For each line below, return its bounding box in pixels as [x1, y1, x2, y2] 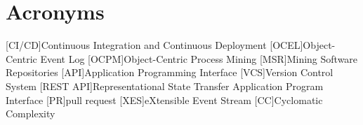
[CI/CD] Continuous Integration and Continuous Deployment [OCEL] [6, 38, 303, 52]
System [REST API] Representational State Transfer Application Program [6, 78, 324, 93]
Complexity [6, 106, 55, 121]
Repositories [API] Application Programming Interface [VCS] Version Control [6, 65, 334, 80]
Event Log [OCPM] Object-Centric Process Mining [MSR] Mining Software [40, 51, 358, 66]
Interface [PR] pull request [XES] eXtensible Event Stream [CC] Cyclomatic [6, 92, 323, 107]
